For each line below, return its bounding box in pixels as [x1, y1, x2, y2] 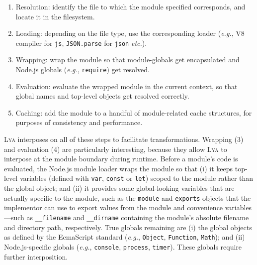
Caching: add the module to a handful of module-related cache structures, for [15, 107, 252, 118]
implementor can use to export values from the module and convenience [4, 202, 223, 213]
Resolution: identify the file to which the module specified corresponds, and [15, 1, 246, 11]
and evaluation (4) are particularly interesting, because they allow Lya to [4, 143, 227, 154]
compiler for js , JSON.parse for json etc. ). [15, 37, 147, 48]
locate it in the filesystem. [15, 11, 95, 21]
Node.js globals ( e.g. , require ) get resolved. [15, 64, 150, 75]
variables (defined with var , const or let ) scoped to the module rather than [19, 173, 254, 183]
